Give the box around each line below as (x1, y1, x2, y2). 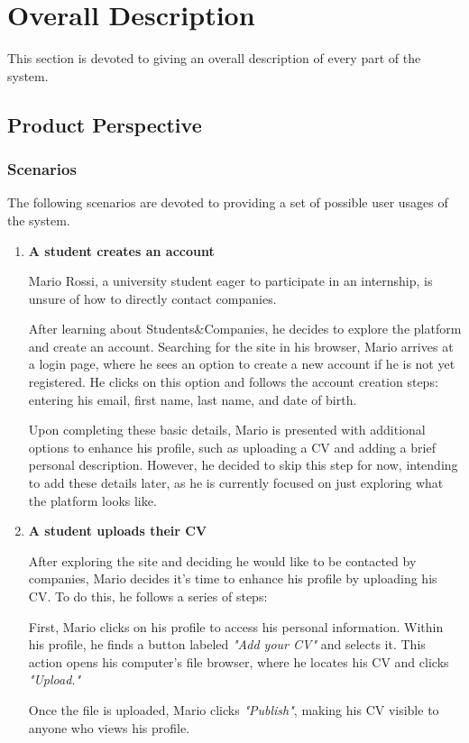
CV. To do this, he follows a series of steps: (28, 587, 268, 605)
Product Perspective (7, 110, 202, 138)
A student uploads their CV (28, 521, 207, 540)
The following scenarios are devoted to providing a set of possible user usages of (7, 193, 448, 212)
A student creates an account (28, 241, 215, 260)
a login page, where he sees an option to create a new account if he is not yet (28, 354, 455, 373)
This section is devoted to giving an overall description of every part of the (7, 49, 421, 68)
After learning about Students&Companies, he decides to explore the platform (28, 319, 462, 338)
